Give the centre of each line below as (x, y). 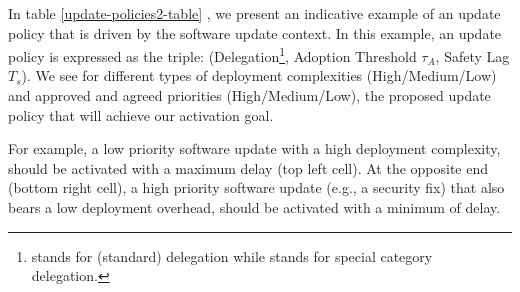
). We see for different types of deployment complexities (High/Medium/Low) (259, 75)
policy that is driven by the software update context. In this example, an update (255, 32)
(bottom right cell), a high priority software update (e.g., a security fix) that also (256, 187)
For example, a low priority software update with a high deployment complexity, (254, 148)
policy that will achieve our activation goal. (141, 114)
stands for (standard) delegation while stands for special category (232, 255)
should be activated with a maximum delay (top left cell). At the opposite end (248, 167)
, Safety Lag (472, 55)
